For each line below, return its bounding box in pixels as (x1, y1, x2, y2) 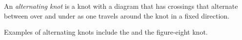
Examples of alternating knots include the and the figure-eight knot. (4, 27, 208, 37)
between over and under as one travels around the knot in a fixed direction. (4, 10, 229, 20)
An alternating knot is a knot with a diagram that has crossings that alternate (4, 1, 238, 11)
